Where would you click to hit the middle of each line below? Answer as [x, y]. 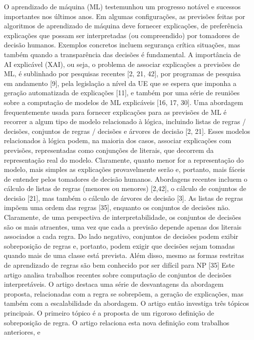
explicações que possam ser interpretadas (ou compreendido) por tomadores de [122, 35]
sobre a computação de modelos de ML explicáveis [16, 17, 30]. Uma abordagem [124, 102]
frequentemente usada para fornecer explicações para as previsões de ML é [115, 112]
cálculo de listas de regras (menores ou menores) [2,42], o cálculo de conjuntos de [125, 188]
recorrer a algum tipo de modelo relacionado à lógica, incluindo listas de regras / [125, 121]
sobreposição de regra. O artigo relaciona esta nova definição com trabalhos [117, 322]
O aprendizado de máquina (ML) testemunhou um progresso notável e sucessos [122, 6]
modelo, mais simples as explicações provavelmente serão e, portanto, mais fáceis [125, 169]
